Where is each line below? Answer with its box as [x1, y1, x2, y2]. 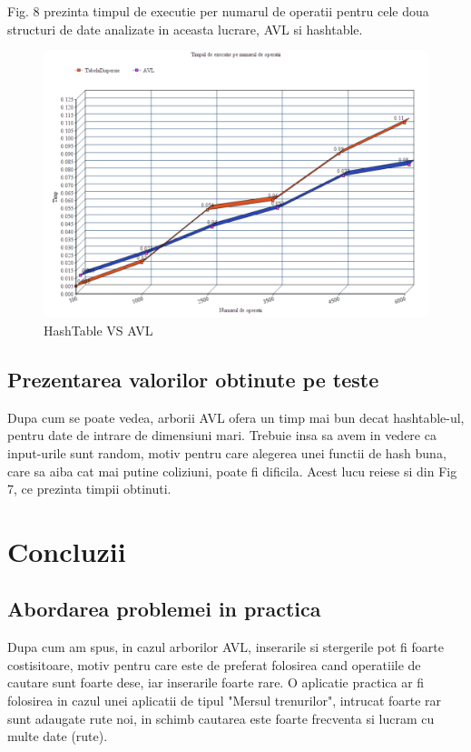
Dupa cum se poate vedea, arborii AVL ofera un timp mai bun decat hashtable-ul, [7, 407, 465, 426]
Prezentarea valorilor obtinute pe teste [7, 365, 379, 393]
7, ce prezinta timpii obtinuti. [7, 479, 172, 498]
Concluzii [7, 532, 126, 569]
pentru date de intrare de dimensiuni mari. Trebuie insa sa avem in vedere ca [7, 426, 437, 445]
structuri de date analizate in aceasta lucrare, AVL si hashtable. [7, 19, 363, 38]
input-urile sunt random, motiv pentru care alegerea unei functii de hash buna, [7, 443, 446, 462]
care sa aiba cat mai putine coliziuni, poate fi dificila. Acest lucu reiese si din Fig [7, 461, 457, 480]
